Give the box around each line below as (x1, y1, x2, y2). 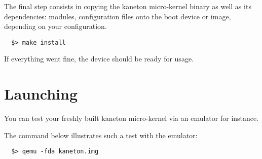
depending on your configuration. (4, 21, 107, 31)
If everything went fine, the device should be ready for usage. (4, 53, 194, 64)
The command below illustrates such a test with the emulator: (4, 130, 198, 140)
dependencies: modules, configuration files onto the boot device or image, (4, 11, 231, 21)
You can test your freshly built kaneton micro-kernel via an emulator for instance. (4, 113, 259, 123)
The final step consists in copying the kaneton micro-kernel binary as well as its (4, 1, 251, 11)
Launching (4, 83, 78, 104)
